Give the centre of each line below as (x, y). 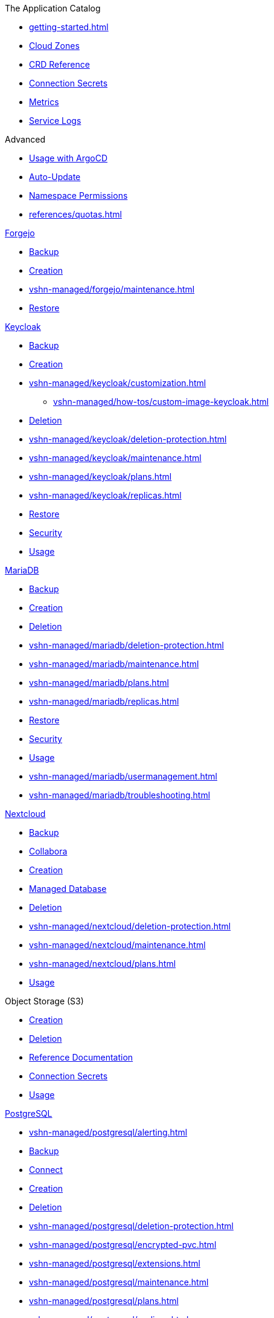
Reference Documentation (81, 1057)
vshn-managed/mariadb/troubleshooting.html (120, 795)
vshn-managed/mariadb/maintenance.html (114, 664)
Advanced (25, 139)
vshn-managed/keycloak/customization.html (118, 383)
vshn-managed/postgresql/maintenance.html (119, 1282)
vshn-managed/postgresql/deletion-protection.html (132, 1226)
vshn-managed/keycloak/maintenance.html (115, 458)
